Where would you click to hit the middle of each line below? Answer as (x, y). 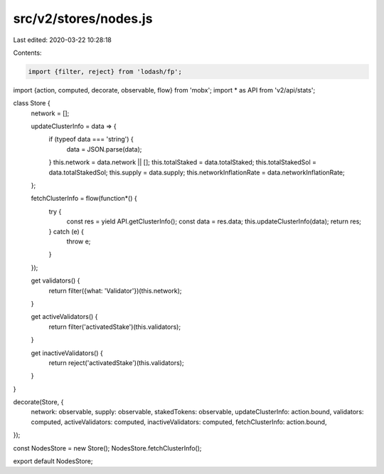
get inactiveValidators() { (67, 353)
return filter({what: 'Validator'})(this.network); (115, 290)
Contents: (27, 53)
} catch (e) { (66, 231)
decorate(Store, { (38, 402)
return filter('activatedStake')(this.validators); (115, 327)
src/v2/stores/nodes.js (83, 19)
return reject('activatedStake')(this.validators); (116, 362)
